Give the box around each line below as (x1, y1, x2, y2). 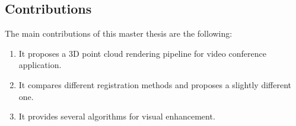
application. (18, 59, 62, 71)
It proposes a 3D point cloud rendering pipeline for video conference (18, 47, 266, 59)
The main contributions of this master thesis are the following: (5, 27, 233, 40)
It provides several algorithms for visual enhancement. (18, 110, 215, 122)
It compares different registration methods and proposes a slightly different (18, 78, 291, 91)
